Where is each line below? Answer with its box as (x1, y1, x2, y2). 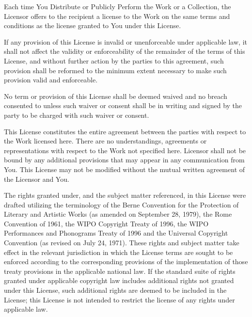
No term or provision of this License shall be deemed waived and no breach (4, 91, 227, 101)
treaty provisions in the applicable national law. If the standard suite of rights (4, 266, 236, 276)
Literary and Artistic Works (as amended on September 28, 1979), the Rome (4, 209, 232, 219)
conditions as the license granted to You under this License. (4, 20, 181, 31)
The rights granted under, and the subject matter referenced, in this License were (4, 190, 246, 200)
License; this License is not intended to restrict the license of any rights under (4, 294, 235, 304)
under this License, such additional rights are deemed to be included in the (4, 285, 227, 295)
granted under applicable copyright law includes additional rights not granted (4, 275, 234, 285)
